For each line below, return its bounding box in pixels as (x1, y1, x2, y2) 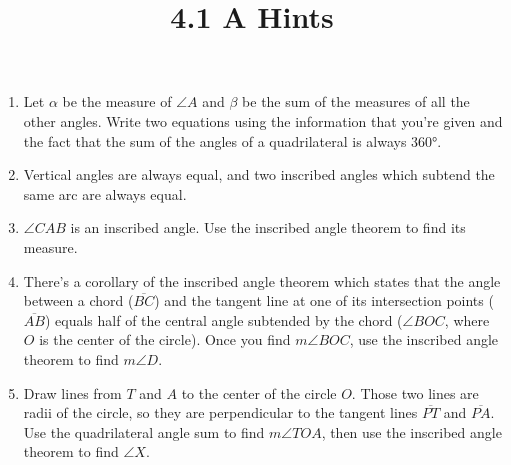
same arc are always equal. (23, 183, 187, 204)
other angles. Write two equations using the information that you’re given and (23, 110, 503, 131)
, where (444, 309, 490, 330)
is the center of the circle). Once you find (39, 329, 291, 350)
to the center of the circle (181, 382, 337, 403)
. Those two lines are (351, 382, 479, 403)
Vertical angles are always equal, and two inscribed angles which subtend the (23, 164, 495, 185)
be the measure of (62, 91, 172, 112)
